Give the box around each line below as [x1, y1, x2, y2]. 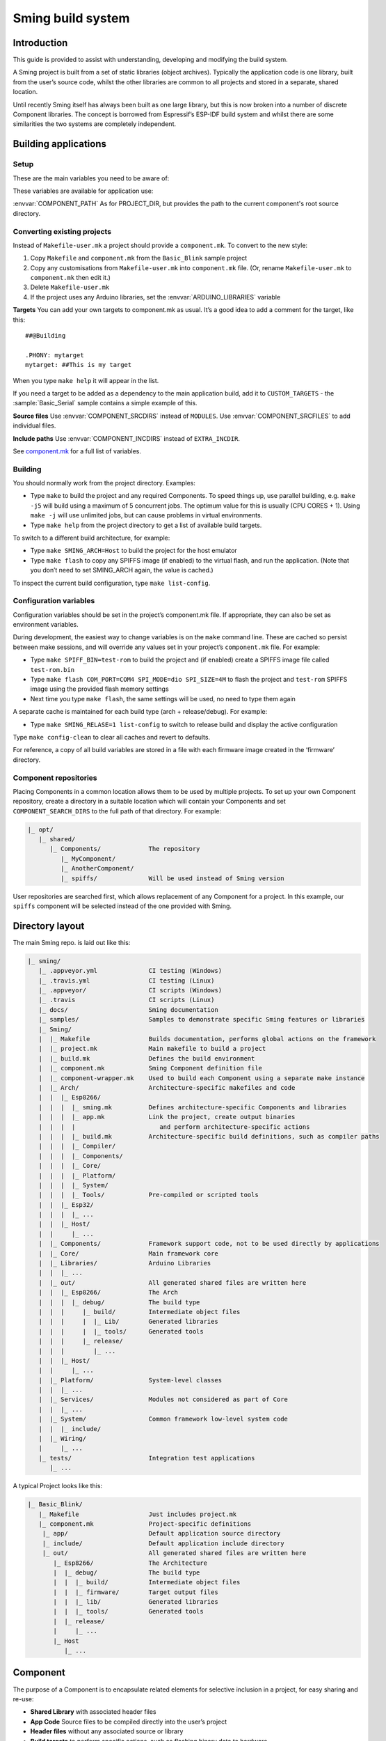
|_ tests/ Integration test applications [38, 1454, 255, 1462]
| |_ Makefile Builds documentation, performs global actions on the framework [38, 1035, 376, 1043]
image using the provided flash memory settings [30, 685, 170, 693]
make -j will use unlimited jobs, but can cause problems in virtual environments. [30, 511, 263, 520]
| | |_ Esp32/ [38, 1201, 94, 1208]
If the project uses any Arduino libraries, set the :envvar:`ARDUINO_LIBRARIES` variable [30, 292, 281, 301]
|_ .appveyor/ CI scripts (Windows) [38, 986, 223, 994]
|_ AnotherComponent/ [60, 864, 135, 873]
